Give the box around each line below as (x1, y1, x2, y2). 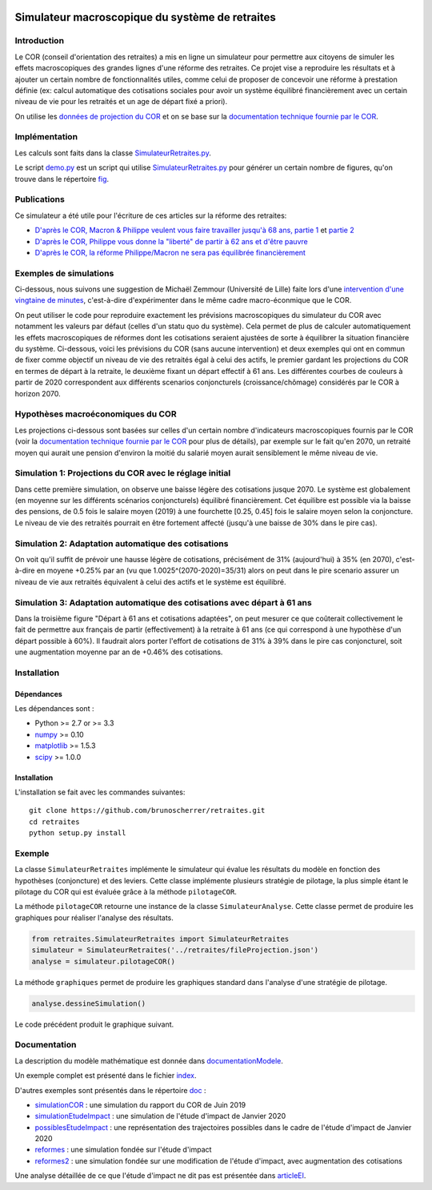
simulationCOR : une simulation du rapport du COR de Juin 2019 (34, 1100, 246, 1109)
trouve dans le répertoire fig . (14, 174, 110, 183)
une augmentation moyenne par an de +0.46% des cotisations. (14, 647, 223, 657)
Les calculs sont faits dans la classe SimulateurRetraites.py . (14, 148, 211, 158)
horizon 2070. (14, 388, 61, 398)
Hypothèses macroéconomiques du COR (14, 408, 177, 420)
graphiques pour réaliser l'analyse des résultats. (14, 913, 174, 923)
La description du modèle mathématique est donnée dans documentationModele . (14, 1055, 283, 1065)
